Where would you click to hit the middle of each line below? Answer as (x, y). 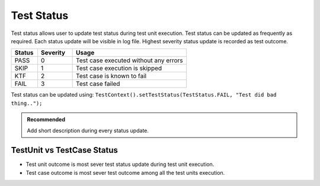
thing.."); (27, 103)
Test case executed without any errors (129, 60)
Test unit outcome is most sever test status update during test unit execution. (120, 164)
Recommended (46, 120)
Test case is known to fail (111, 76)
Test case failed (98, 84)
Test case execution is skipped (119, 68)
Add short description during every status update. (88, 130)
